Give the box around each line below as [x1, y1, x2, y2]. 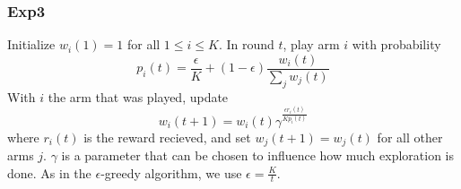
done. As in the [7, 163, 91, 182]
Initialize [7, 35, 56, 54]
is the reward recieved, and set [83, 127, 251, 146]
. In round [218, 35, 274, 54]
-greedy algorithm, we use [100, 163, 242, 182]
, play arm [283, 35, 340, 54]
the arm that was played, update [48, 87, 229, 106]
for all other [377, 127, 443, 146]
